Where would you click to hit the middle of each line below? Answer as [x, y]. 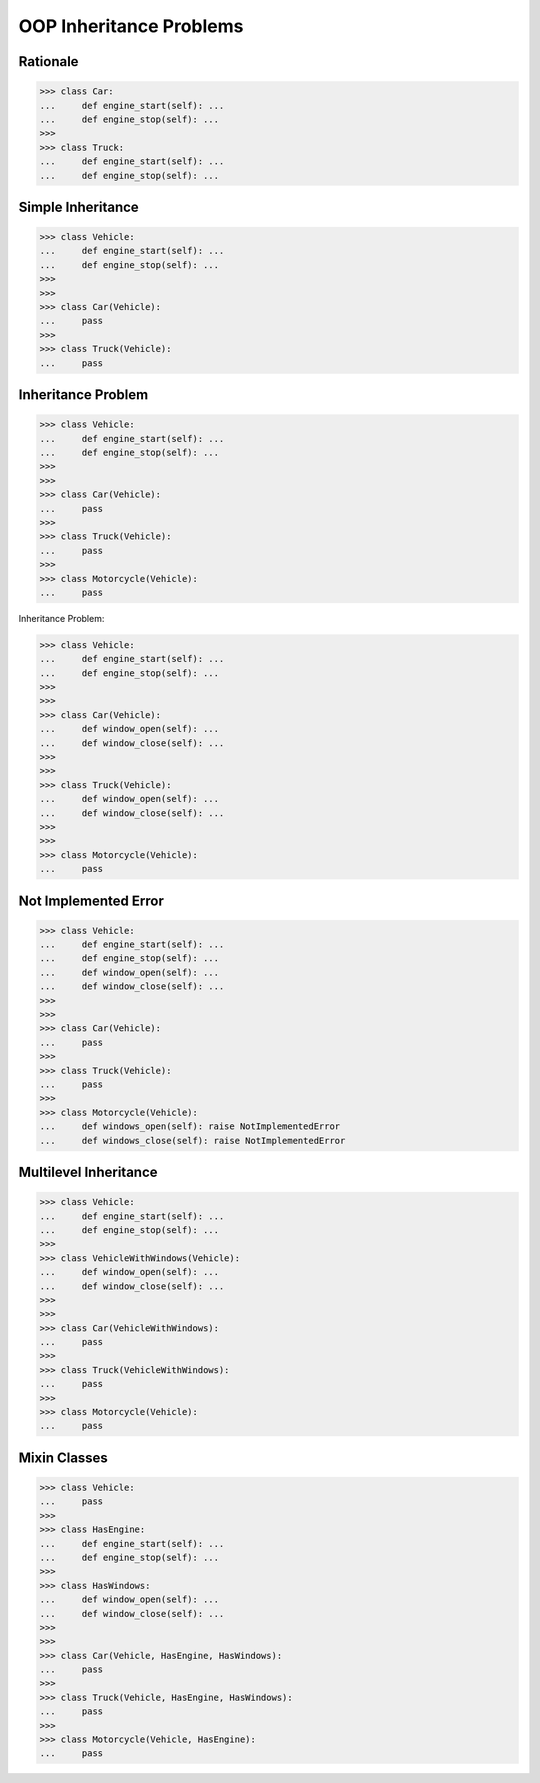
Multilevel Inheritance [88, 1171]
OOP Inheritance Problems [131, 26]
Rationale [48, 61]
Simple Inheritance [78, 206]
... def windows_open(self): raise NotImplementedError [190, 1126]
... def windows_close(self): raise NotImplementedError [192, 1140]
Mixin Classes [63, 1457]
